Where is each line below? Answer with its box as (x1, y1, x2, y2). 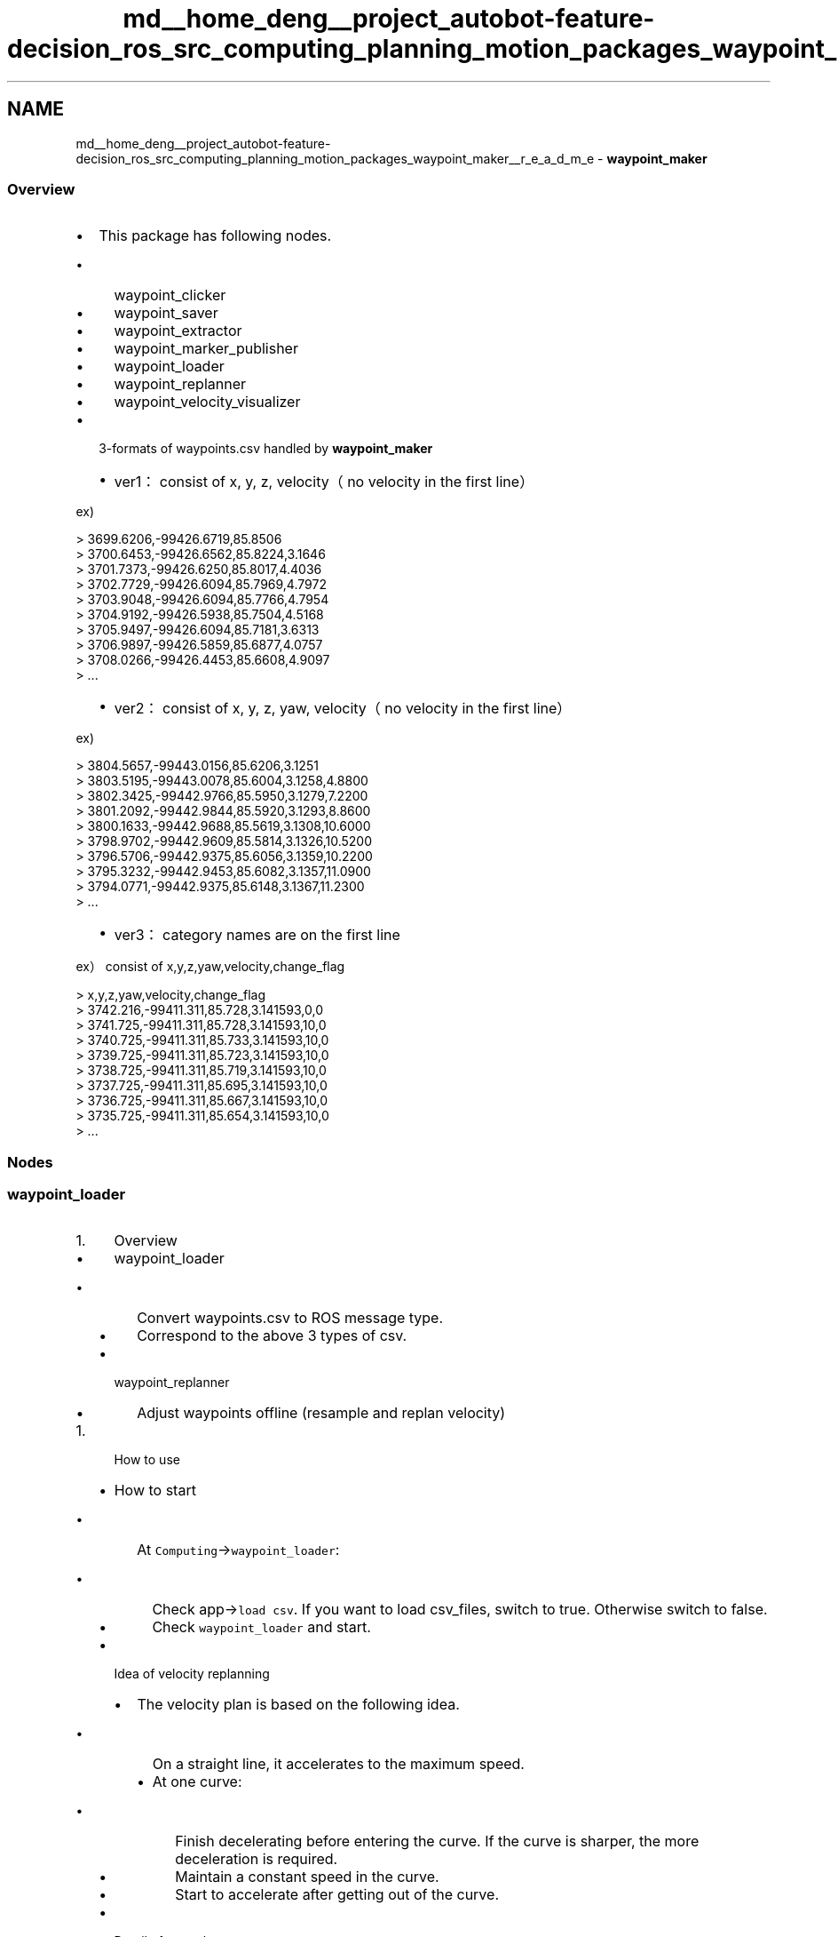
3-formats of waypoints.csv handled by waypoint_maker (99, 441, 433, 457)
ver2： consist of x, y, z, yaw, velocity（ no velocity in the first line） (114, 699, 572, 718)
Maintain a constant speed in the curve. (175, 1868, 439, 1886)
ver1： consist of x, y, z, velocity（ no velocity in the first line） (114, 473, 534, 491)
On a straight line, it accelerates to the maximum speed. (152, 1755, 525, 1774)
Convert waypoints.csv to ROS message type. (137, 1309, 444, 1327)
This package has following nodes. (99, 227, 332, 245)
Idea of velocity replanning (114, 1666, 270, 1682)
